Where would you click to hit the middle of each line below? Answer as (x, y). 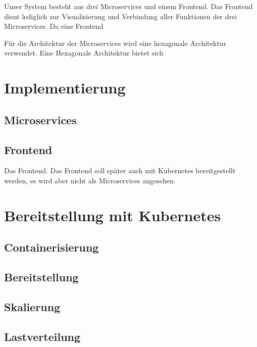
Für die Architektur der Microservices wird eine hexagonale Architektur (115, 43)
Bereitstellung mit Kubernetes (113, 215)
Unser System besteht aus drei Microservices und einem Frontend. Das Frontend (128, 6)
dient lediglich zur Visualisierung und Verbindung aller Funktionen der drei (121, 16)
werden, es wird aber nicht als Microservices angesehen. (90, 180)
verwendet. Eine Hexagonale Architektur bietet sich (84, 53)
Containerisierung (52, 247)
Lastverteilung (42, 336)
